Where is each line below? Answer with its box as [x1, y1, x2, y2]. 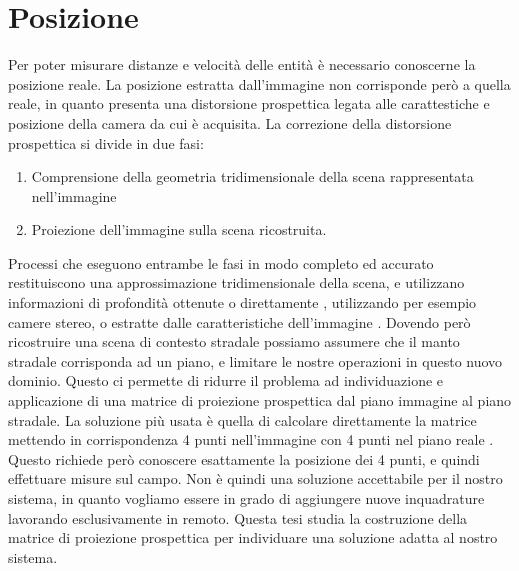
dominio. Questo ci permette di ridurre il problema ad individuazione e [8, 370, 444, 391]
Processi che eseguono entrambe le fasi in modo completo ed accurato [8, 252, 434, 273]
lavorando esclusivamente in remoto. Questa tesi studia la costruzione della [8, 507, 468, 528]
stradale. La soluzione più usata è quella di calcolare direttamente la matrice [8, 409, 477, 430]
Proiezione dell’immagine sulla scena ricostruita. [31, 219, 327, 240]
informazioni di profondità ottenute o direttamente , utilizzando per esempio [8, 292, 477, 313]
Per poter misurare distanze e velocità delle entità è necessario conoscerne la [8, 54, 476, 75]
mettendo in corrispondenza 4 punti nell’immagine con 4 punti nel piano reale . [8, 429, 494, 450]
